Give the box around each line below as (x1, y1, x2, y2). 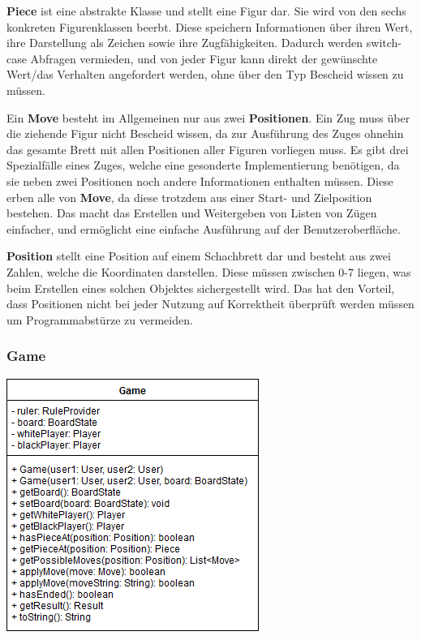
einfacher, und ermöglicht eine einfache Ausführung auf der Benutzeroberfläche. (6, 220, 401, 237)
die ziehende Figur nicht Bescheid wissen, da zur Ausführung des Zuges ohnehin (6, 125, 404, 142)
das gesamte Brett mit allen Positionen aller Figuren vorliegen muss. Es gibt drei (6, 140, 409, 157)
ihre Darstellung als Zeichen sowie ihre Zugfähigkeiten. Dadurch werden (6, 34, 363, 51)
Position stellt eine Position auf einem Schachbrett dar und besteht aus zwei (6, 247, 391, 264)
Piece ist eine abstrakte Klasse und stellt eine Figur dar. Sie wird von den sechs (6, 2, 406, 19)
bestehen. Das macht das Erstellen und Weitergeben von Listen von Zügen (6, 204, 377, 221)
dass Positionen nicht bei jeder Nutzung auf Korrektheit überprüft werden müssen (6, 295, 415, 312)
